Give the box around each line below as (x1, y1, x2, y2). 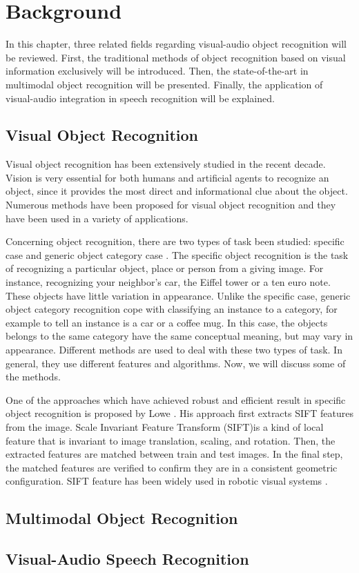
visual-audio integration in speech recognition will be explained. (6, 90, 275, 105)
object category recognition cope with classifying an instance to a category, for (6, 302, 338, 316)
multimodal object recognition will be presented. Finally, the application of (6, 77, 323, 91)
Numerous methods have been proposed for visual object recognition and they (6, 197, 336, 212)
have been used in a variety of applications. (6, 211, 188, 225)
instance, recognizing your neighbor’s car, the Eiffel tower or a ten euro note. (6, 275, 331, 289)
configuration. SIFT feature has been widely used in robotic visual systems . (6, 474, 328, 488)
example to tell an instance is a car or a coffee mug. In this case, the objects (6, 315, 328, 329)
